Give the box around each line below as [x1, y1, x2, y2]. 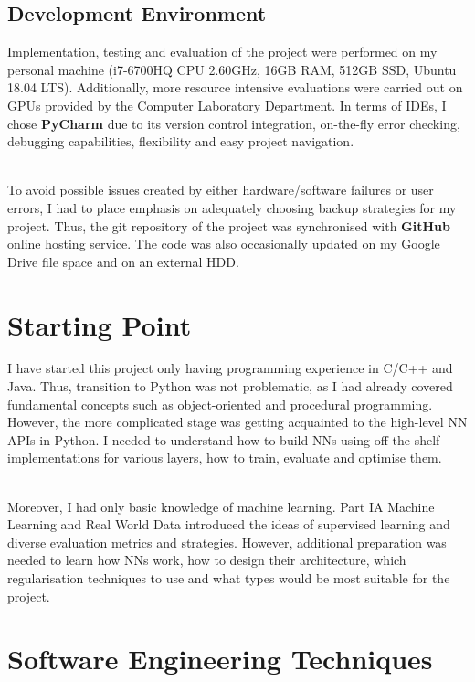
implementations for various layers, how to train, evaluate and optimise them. [7, 448, 442, 467]
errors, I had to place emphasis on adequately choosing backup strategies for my [7, 197, 457, 217]
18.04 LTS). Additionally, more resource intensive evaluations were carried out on [7, 78, 463, 97]
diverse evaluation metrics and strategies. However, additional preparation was [7, 532, 447, 551]
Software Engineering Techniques [7, 640, 433, 677]
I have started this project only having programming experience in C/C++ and [7, 358, 453, 378]
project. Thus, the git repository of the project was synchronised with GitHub [7, 216, 450, 235]
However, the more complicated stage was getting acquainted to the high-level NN [7, 412, 468, 432]
